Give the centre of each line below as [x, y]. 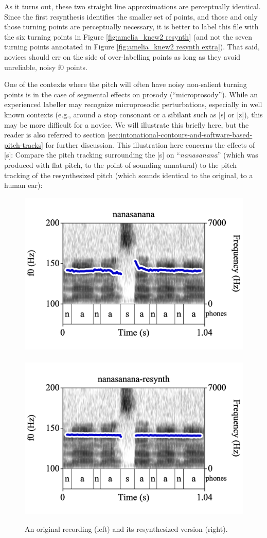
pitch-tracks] [24, 144]
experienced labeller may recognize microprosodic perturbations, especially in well [133, 104]
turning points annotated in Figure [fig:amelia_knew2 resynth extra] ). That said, [132, 47]
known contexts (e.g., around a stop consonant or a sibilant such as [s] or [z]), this [133, 114]
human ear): [23, 185]
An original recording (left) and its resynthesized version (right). [126, 528]
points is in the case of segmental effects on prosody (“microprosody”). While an [131, 94]
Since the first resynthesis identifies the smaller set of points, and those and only [131, 16]
